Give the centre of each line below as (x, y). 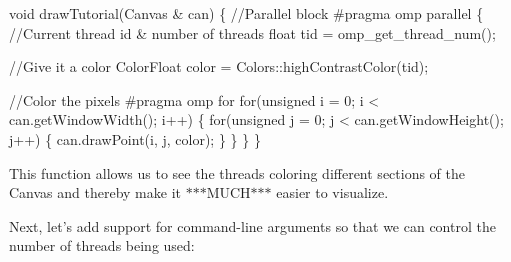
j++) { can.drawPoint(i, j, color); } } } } (135, 138)
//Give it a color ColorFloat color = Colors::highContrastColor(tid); (219, 66)
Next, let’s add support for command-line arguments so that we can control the (252, 225)
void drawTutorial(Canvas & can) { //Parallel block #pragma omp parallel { (246, 13)
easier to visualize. (332, 192)
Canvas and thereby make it (95, 192)
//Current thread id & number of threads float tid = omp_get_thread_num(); (252, 32)
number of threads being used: (102, 245)
